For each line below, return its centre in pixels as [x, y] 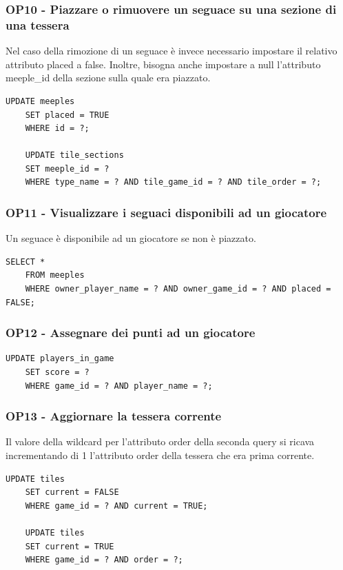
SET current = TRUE [70, 546]
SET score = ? [57, 373]
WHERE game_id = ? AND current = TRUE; [116, 506]
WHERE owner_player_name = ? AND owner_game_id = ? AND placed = [178, 289]
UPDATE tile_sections [74, 155]
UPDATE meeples [40, 101]
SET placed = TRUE [67, 115]
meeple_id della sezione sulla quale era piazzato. [108, 78]
